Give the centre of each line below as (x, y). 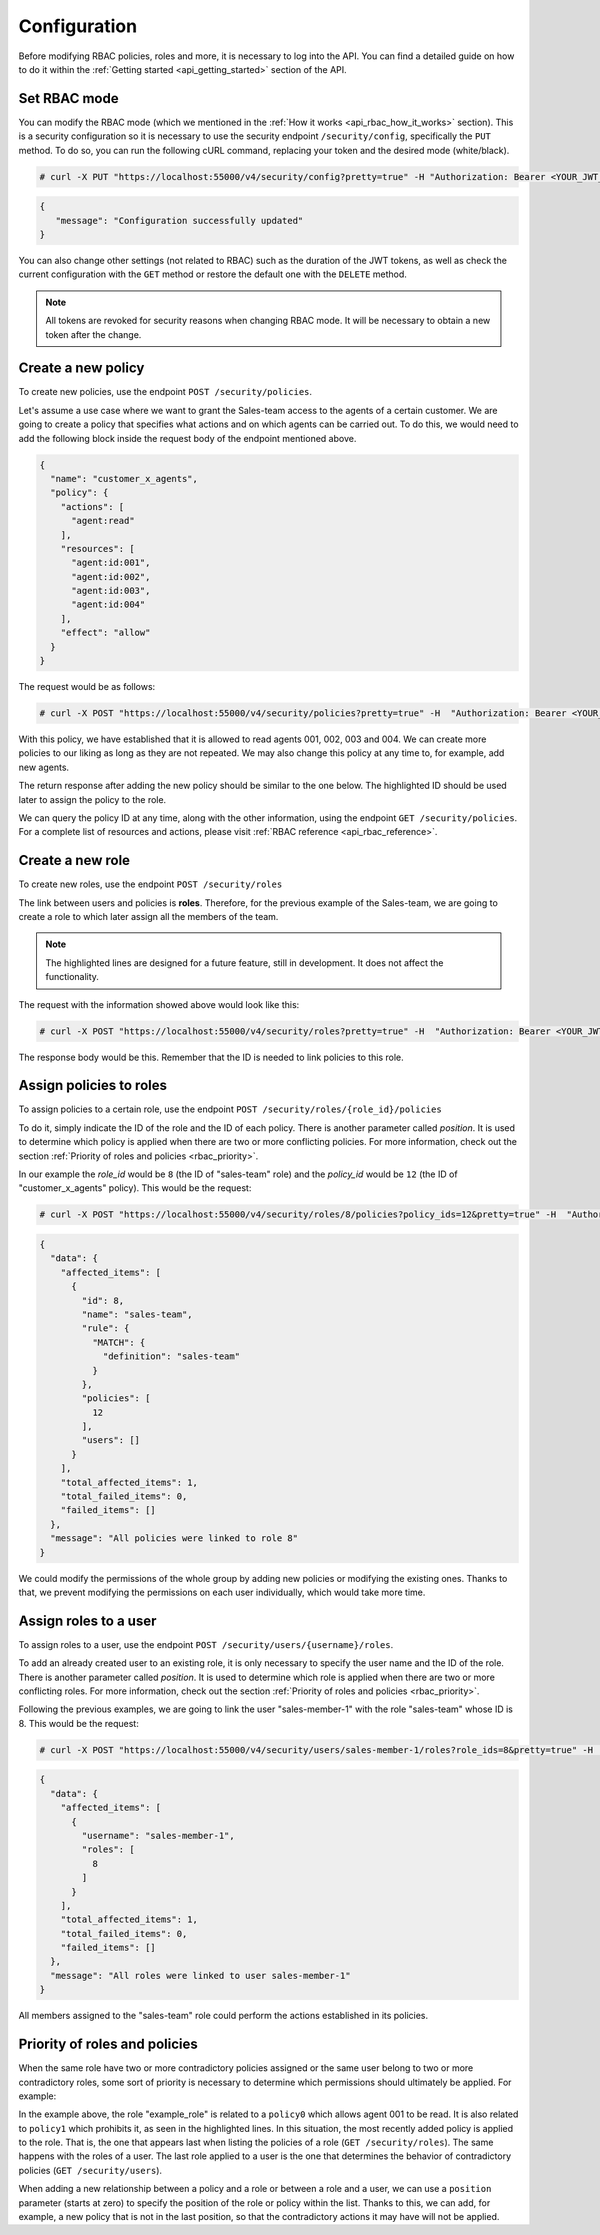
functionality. (72, 977)
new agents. (44, 767)
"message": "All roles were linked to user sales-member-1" (200, 1975)
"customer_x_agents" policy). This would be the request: (135, 1188)
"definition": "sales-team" (171, 1356)
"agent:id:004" (108, 604)
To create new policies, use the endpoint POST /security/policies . (165, 392)
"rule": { (105, 1328)
